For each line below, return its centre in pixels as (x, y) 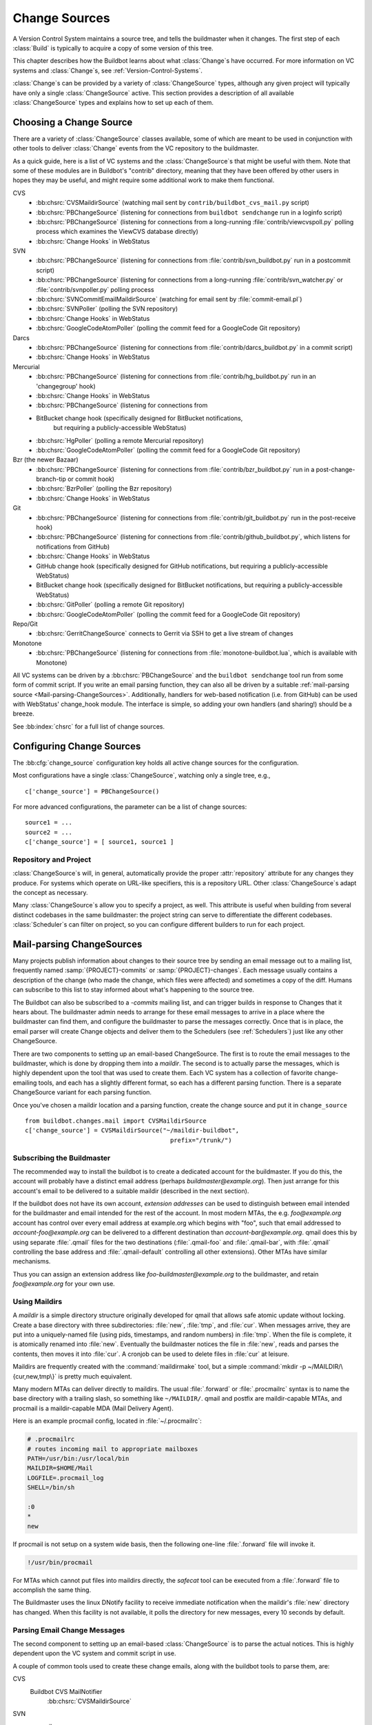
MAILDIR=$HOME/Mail (60, 1468)
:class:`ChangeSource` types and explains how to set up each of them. (113, 102)
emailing (25, 1083)
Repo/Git (25, 624)
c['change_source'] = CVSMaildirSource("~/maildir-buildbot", (132, 1131)
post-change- (335, 469)
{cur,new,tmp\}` (35, 1376)
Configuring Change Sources (77, 746)
